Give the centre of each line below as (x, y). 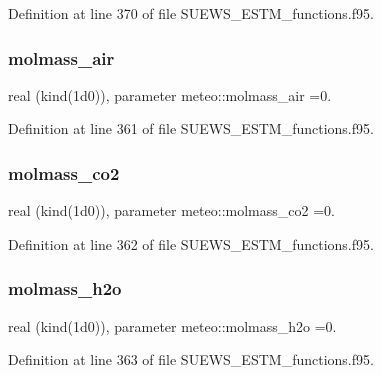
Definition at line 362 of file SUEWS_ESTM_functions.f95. (191, 243)
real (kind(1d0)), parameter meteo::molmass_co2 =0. (171, 210)
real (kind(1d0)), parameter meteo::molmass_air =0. (170, 94)
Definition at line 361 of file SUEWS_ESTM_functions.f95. (191, 128)
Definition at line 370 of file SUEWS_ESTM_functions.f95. (191, 13)
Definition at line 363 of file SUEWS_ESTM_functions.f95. (191, 359)
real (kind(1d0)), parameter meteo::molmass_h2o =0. (172, 325)
